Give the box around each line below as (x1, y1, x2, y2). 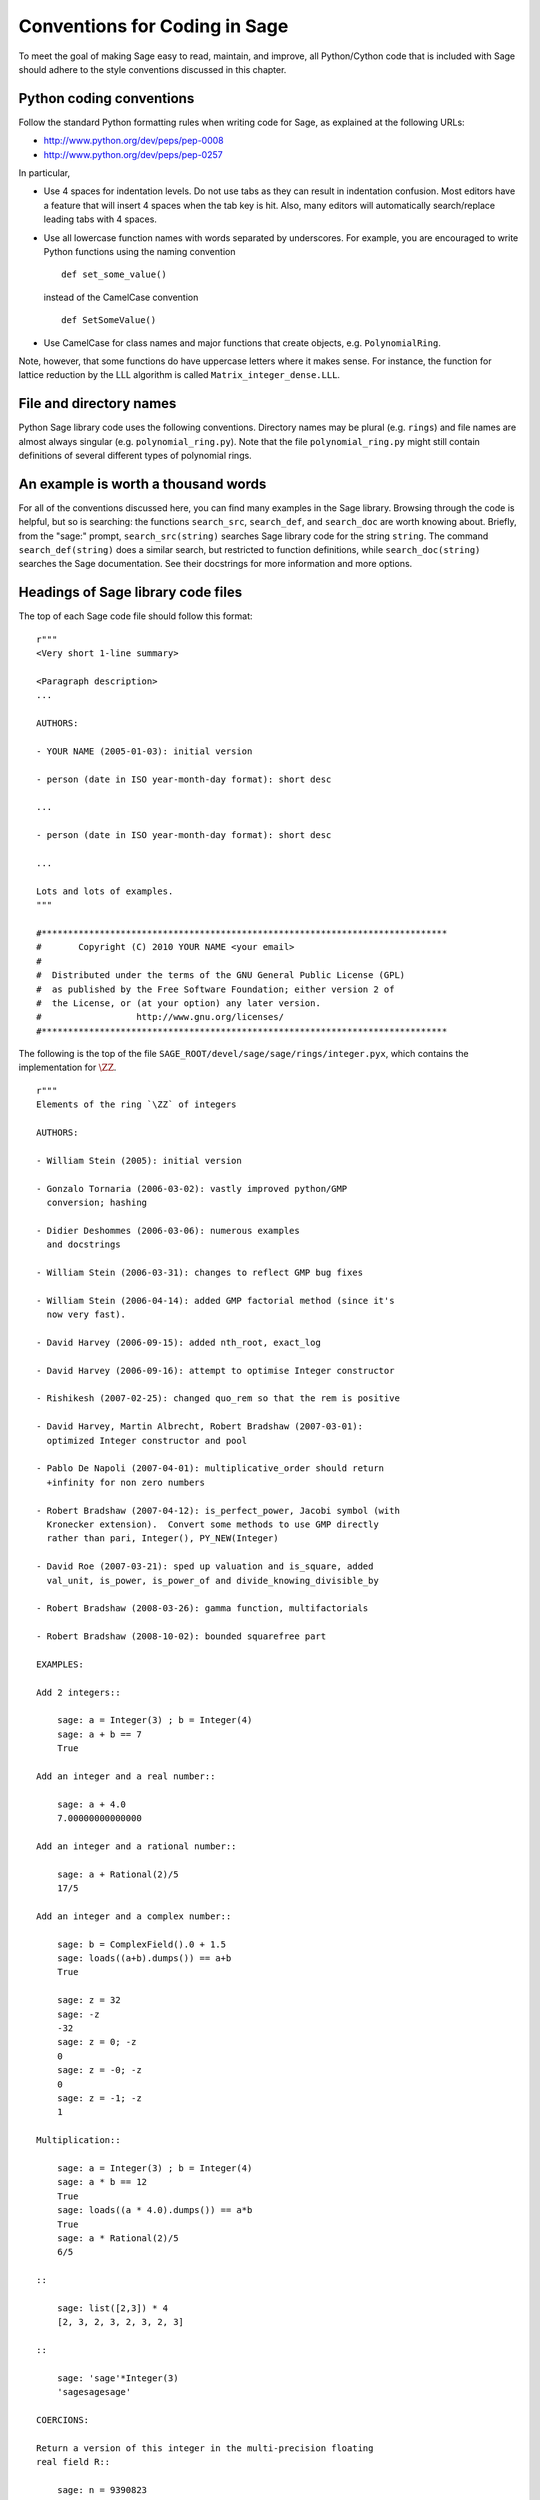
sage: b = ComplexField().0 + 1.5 (56, 1938, 227, 1950)
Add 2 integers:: (36, 1686, 121, 1698)
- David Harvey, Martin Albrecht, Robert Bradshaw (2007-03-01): (36, 1421, 364, 1432)
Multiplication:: (36, 2135, 121, 2146)
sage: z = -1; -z (56, 2093, 142, 2104)
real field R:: (36, 2456, 111, 2468)
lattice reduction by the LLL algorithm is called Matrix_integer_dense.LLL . (18, 369, 340, 381)
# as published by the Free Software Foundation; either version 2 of (36, 983, 395, 995)
